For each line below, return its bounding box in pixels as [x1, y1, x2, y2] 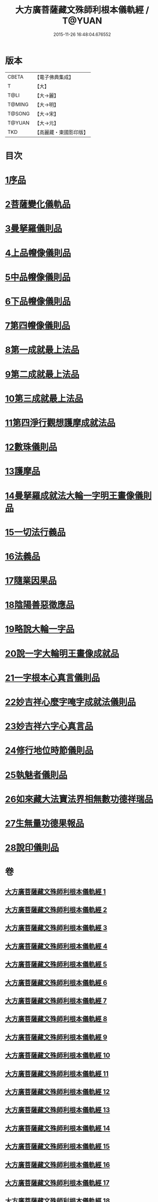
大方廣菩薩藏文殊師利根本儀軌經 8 [5, 1015, 108, 1023]
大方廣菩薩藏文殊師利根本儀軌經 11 [5, 1070, 109, 1078]
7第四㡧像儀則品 [5, 320, 70, 332]
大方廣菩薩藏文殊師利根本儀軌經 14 [5, 1124, 111, 1132]
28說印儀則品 [5, 842, 59, 853]
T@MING [7, 101, 29, 108]
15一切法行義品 [5, 527, 66, 537]
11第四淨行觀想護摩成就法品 [5, 417, 116, 428]
